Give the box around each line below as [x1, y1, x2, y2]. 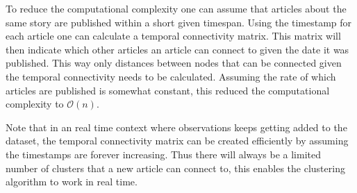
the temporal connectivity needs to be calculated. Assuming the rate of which [6, 69, 336, 83]
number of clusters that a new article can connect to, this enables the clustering [6, 160, 345, 175]
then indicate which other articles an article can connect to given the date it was [6, 42, 349, 56]
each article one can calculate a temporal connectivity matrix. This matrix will [6, 28, 341, 43]
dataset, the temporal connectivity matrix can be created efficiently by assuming [6, 133, 349, 148]
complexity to [6, 96, 64, 111]
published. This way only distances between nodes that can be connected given [6, 56, 342, 70]
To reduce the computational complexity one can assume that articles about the [6, 1, 347, 15]
